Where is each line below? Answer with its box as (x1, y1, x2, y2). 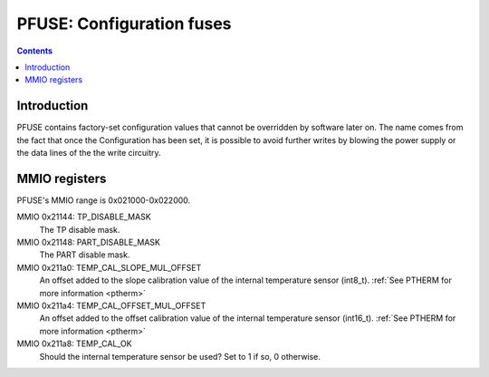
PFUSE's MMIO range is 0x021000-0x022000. (16, 195, 191, 206)
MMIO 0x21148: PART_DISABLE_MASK (16, 237, 160, 248)
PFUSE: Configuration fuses (16, 14, 232, 34)
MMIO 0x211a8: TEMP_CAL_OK (16, 338, 132, 349)
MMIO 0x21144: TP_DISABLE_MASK (16, 211, 151, 222)
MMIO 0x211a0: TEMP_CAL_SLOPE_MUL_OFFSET (16, 262, 202, 273)
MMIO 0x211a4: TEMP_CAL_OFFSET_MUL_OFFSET (16, 300, 206, 312)
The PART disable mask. (39, 249, 130, 260)
